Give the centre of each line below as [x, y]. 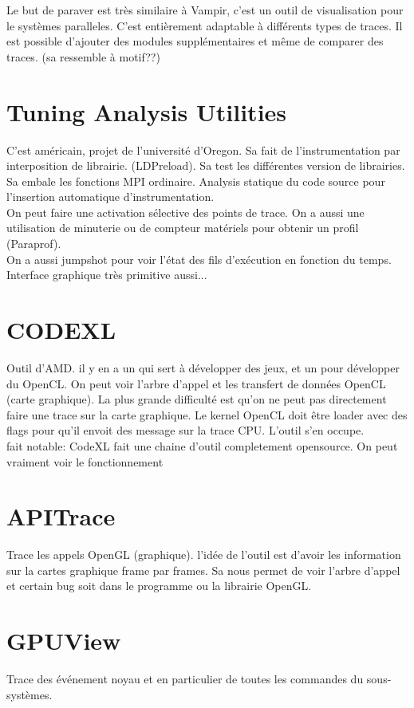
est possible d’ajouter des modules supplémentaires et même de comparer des [195, 41]
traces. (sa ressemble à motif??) [83, 56]
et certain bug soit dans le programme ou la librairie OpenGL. [159, 586]
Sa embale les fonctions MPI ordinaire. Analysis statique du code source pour [196, 181]
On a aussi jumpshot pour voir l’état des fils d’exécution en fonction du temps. [199, 259]
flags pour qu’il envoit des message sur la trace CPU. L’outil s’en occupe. [185, 430]
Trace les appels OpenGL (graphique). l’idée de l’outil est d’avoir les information [204, 555]
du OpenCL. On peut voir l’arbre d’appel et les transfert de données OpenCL [196, 383]
